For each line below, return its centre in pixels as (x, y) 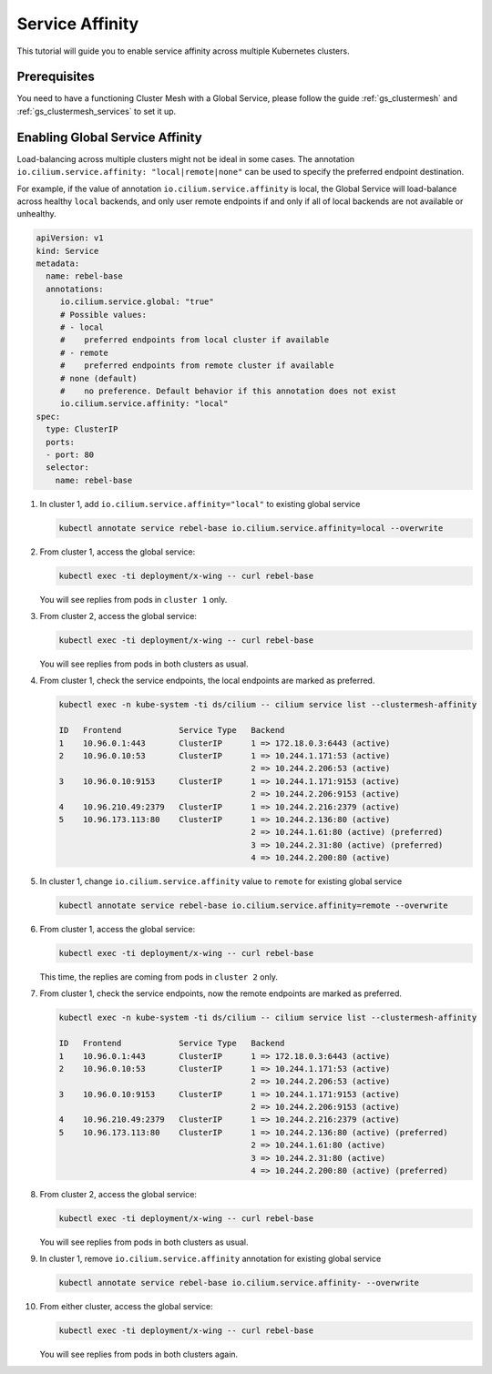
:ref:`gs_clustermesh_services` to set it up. (97, 111)
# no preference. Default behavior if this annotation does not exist (228, 391)
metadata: (58, 264)
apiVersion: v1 (70, 238)
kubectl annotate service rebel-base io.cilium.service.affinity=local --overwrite (251, 528)
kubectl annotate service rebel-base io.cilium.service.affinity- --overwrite (239, 1283)
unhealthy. (36, 214)
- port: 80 (70, 454)
